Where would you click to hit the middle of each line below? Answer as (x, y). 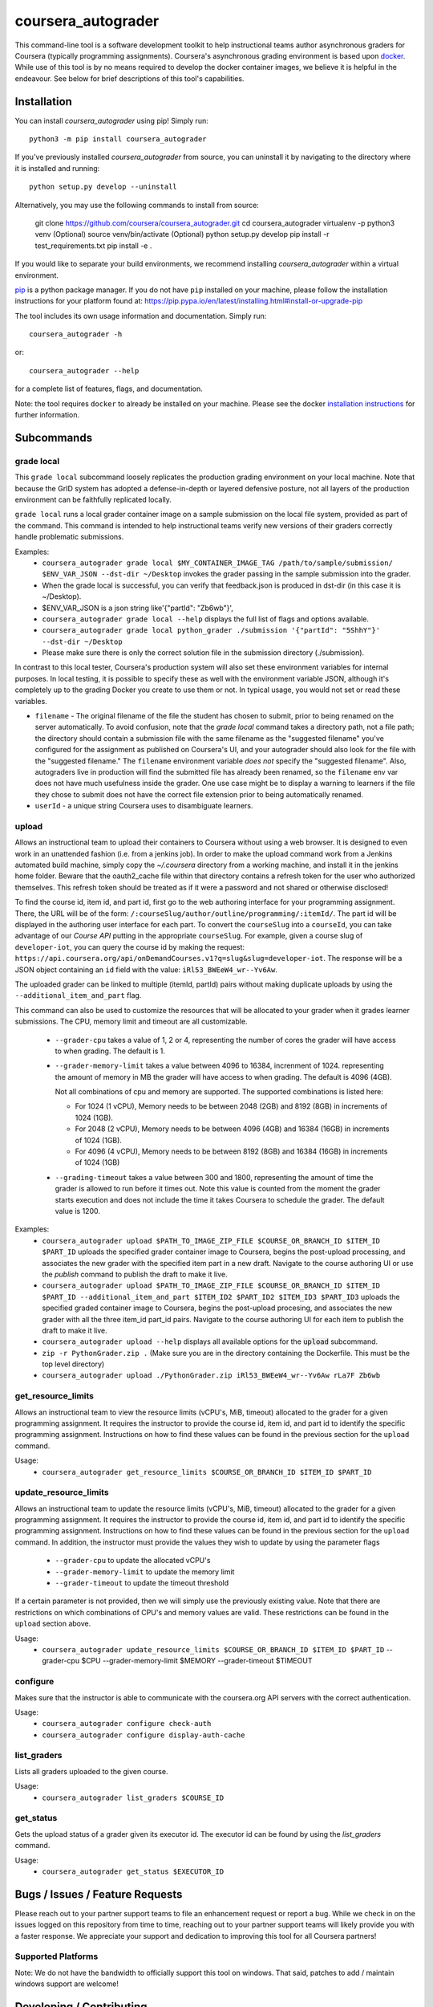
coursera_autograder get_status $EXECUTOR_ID (133, 1871)
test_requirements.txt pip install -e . (93, 246)
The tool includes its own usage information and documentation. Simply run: (141, 316)
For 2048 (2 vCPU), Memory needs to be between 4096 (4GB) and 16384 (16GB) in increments (232, 1129)
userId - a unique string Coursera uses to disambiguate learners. (144, 806)
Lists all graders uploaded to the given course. (91, 1771)
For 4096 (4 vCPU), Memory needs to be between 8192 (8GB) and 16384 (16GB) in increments (231, 1151)
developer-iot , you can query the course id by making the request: (129, 947)
